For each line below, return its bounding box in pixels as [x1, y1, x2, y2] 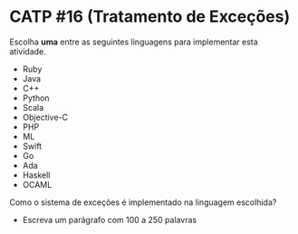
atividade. [9, 45, 47, 56]
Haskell [22, 170, 51, 180]
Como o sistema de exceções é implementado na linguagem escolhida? [9, 197, 277, 208]
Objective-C [22, 112, 69, 122]
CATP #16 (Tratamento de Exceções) [9, 6, 291, 27]
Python [22, 93, 50, 103]
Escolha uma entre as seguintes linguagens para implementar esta [9, 36, 258, 47]
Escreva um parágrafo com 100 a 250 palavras [22, 214, 197, 225]
